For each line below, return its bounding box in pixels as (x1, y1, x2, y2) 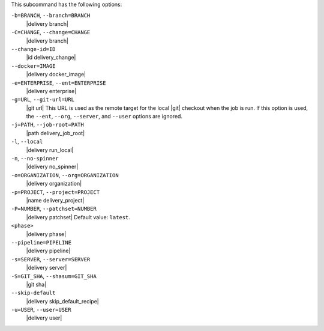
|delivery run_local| (26, 146, 74, 153)
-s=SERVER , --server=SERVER (11, 255, 91, 263)
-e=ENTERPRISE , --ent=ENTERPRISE (11, 79, 106, 87)
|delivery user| (26, 314, 62, 321)
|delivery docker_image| (26, 71, 86, 78)
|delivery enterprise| (26, 87, 77, 94)
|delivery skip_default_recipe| (26, 297, 99, 305)
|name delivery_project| (26, 196, 85, 204)
